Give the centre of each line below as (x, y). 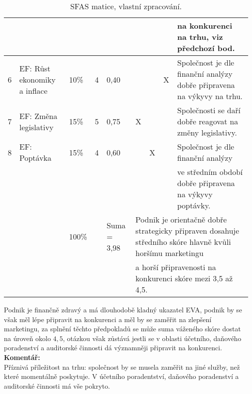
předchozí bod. (206, 48)
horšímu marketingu (169, 253)
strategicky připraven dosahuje (187, 231)
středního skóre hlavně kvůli (183, 242)
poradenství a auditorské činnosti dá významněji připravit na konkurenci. (113, 348)
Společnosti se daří (209, 110)
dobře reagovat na (208, 121)
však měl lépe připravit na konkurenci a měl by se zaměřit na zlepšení (108, 319)
